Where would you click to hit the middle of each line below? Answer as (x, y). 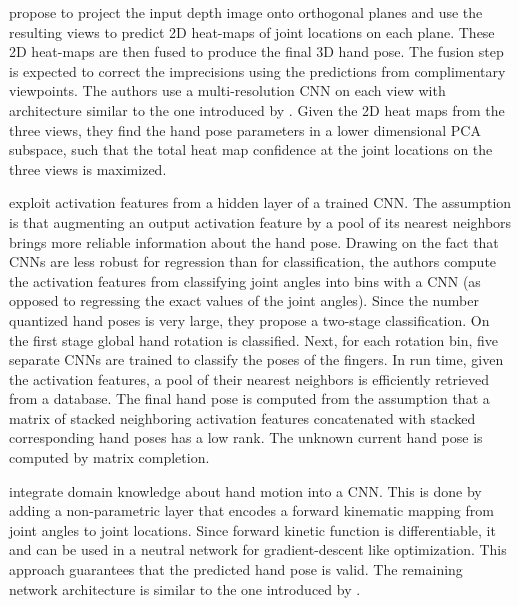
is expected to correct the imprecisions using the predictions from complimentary (257, 70)
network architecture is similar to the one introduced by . (185, 588)
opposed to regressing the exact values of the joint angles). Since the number (244, 300)
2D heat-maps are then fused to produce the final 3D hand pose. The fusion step (256, 51)
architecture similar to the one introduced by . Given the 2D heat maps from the (257, 109)
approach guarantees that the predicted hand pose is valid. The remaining (236, 569)
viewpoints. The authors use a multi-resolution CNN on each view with (227, 90)
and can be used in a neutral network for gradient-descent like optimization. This (258, 549)
